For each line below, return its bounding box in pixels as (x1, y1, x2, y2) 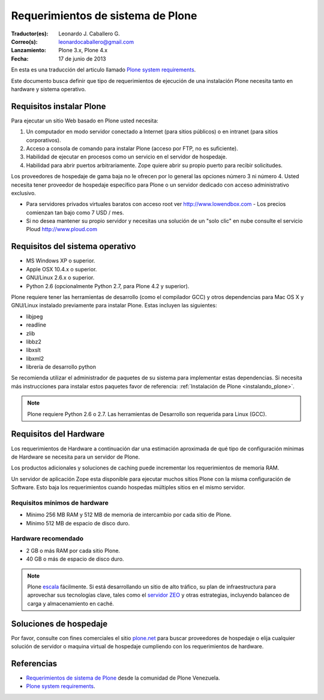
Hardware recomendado (11, 534, 84, 543)
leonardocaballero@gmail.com (58, 38, 134, 45)
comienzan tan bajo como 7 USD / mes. (26, 209, 124, 216)
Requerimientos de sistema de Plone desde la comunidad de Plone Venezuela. (26, 674, 220, 681)
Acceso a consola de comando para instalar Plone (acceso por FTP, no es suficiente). (26, 145, 238, 152)
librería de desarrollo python (26, 363, 96, 370)
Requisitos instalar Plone (11, 101, 106, 111)
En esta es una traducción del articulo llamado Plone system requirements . (11, 66, 196, 73)
